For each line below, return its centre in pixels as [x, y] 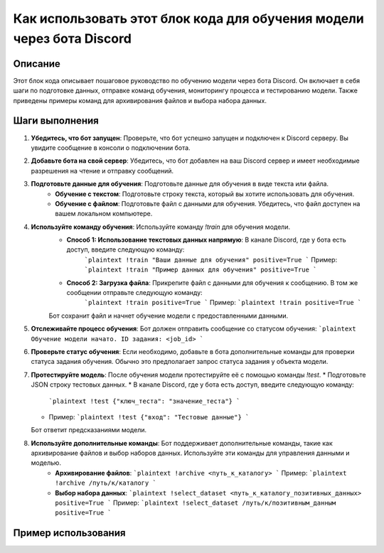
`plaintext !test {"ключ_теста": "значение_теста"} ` [144, 401]
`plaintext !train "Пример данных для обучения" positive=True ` [201, 270]
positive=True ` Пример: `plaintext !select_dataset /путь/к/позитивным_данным [196, 503]
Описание [37, 64]
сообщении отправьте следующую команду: [134, 293]
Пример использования [69, 533]
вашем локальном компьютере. [104, 214]
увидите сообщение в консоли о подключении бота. [111, 147]
